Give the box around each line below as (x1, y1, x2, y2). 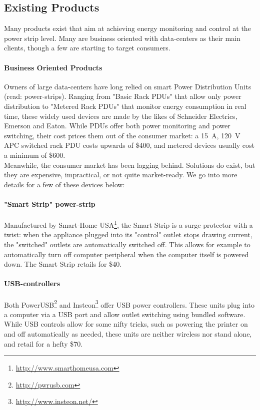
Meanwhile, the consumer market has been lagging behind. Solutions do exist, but (4, 159, 255, 170)
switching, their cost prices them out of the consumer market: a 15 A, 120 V (4, 130, 240, 140)
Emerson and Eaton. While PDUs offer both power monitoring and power (4, 120, 230, 131)
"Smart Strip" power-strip (4, 198, 95, 209)
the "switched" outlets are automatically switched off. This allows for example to (4, 239, 250, 249)
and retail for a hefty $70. (4, 338, 83, 349)
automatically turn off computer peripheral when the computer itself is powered (4, 249, 249, 259)
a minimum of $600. (4, 149, 65, 160)
